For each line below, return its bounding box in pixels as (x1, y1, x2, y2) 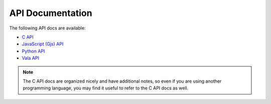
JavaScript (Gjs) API (22, 41, 64, 47)
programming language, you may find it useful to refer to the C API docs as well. (23, 85, 189, 91)
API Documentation (9, 7, 92, 18)
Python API (22, 48, 45, 54)
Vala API (22, 55, 40, 61)
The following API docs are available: (9, 25, 86, 31)
